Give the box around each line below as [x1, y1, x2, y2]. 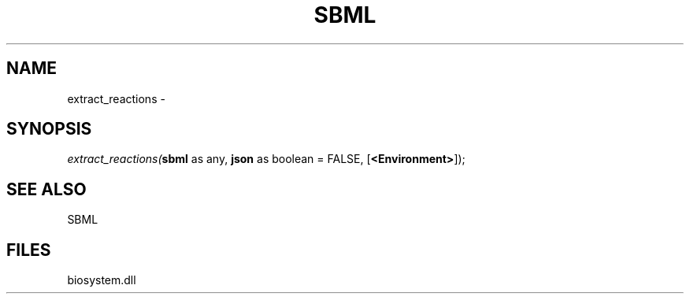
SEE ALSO [6, 179, 87, 199]
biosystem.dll [67, 273, 136, 287]
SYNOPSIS [6, 119, 92, 139]
